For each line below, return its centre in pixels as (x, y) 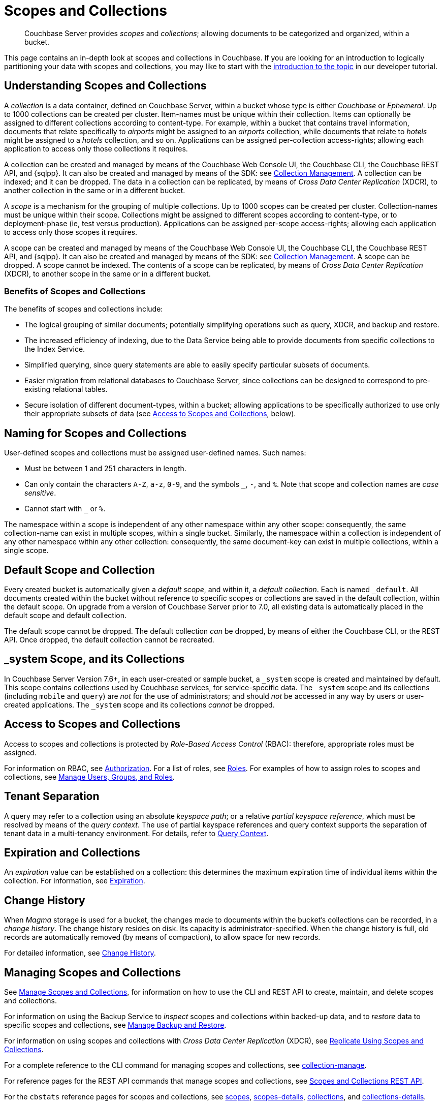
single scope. (26, 550)
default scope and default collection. (66, 616)
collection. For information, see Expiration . (75, 881)
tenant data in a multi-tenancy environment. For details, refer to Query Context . (136, 833)
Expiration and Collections (72, 852)
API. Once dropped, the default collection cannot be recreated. (109, 640)
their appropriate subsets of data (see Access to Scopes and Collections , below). (160, 414)
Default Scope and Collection (80, 570)
